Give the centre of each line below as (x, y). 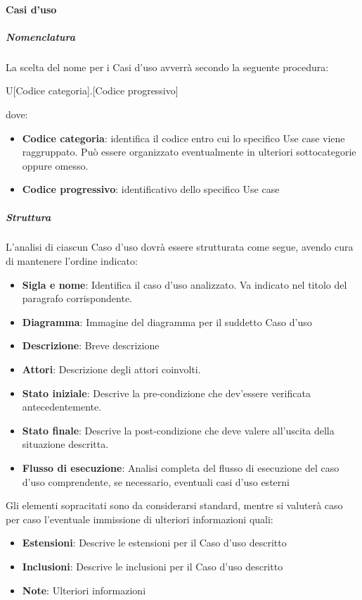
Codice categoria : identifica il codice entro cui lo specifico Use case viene (183, 138)
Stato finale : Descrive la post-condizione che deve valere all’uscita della (178, 430)
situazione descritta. (65, 444)
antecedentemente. (62, 407)
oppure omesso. (55, 165)
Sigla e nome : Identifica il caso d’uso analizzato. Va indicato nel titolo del (185, 284)
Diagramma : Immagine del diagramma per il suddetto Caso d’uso (167, 321)
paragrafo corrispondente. (77, 298)
